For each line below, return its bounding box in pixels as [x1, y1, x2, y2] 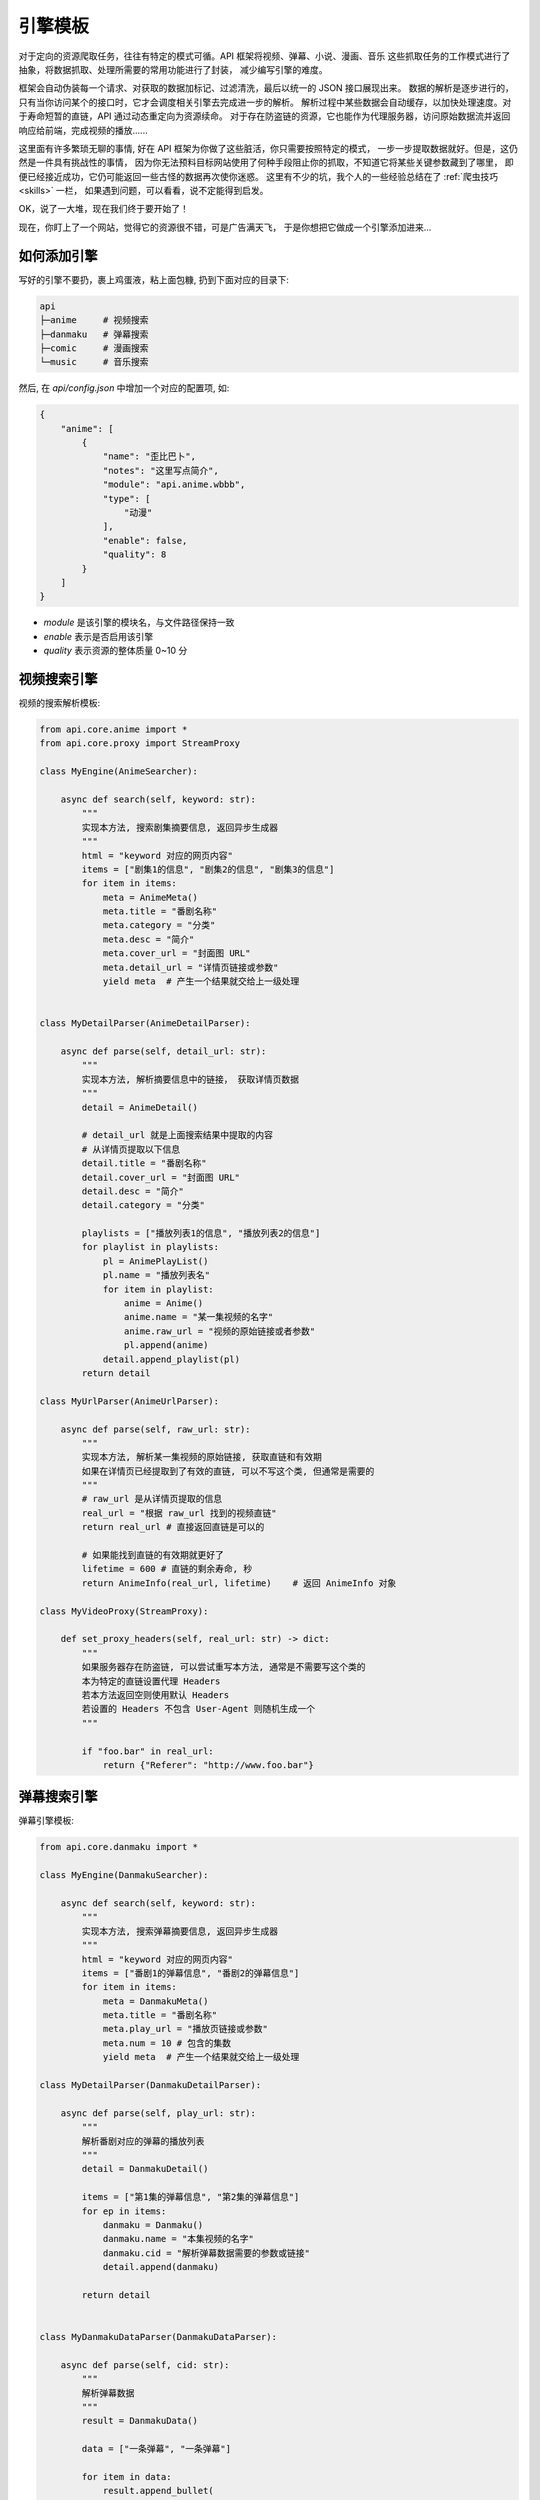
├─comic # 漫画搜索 [39, 342, 149, 354]
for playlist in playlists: [81, 1241, 220, 1253]
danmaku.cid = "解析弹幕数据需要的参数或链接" [102, 2247, 310, 2259]
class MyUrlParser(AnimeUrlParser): [39, 1395, 220, 1407]
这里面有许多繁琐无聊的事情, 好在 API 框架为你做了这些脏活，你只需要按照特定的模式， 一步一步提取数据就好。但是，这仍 [18, 142, 519, 154]
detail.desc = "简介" [81, 1185, 184, 1197]
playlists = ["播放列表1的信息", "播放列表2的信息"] [81, 1228, 321, 1239]
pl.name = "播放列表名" [102, 1270, 210, 1281]
